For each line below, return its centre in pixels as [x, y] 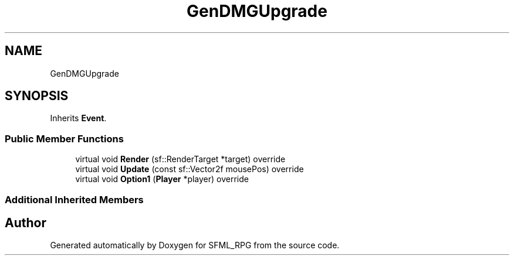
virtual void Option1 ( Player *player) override [162, 179]
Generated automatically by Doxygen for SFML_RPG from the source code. [195, 245]
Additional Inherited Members [74, 199]
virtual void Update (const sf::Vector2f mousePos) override [190, 169]
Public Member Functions [64, 138]
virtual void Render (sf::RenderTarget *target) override [180, 159]
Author [26, 223]
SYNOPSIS [37, 96]
